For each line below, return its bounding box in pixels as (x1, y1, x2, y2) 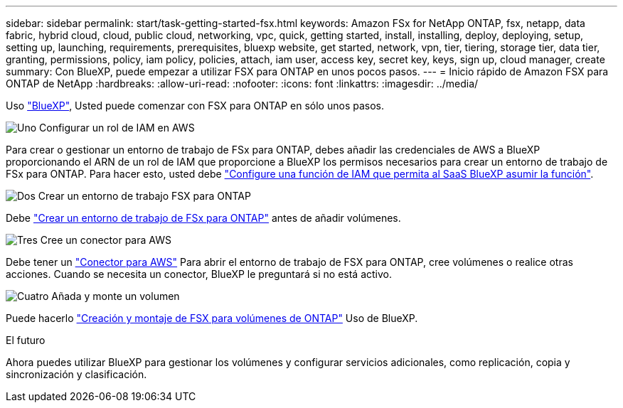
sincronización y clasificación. (6, 368, 147, 380)
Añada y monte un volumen (51, 290, 180, 302)
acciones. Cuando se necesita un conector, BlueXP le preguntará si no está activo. (6, 268, 392, 280)
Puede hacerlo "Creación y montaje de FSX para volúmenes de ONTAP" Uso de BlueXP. (6, 312, 418, 324)
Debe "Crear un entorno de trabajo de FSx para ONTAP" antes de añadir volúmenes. (6, 212, 401, 224)
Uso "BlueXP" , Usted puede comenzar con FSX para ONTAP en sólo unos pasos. (6, 100, 384, 112)
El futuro (6, 334, 46, 346)
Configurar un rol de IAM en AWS (39, 122, 195, 134)
